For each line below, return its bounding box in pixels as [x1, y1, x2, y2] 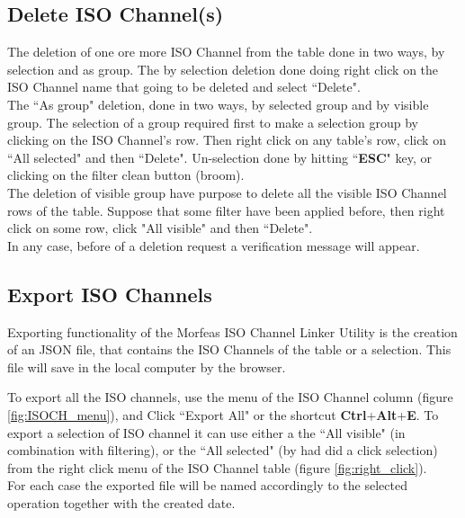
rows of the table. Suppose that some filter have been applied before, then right [7, 201, 445, 219]
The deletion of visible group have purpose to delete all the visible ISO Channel [7, 183, 447, 201]
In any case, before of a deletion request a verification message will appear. [7, 236, 420, 255]
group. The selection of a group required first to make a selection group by [7, 112, 419, 131]
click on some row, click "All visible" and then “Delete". [7, 219, 313, 237]
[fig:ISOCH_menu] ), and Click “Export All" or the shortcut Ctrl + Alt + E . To [7, 405, 439, 424]
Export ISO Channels [7, 280, 212, 308]
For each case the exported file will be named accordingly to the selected [7, 476, 407, 495]
